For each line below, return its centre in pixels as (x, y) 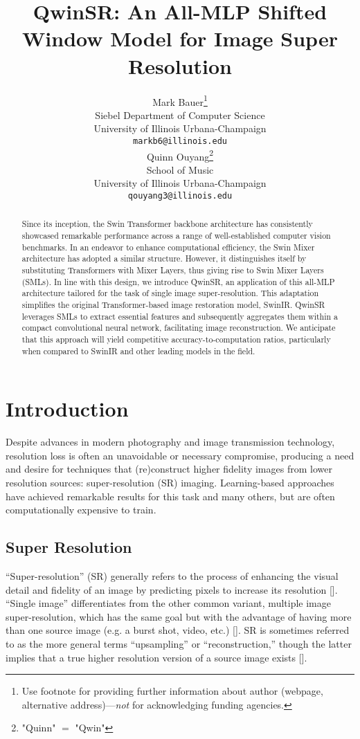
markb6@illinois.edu (180, 141)
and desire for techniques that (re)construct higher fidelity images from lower (169, 469)
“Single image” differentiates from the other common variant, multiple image (168, 603)
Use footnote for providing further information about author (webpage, (172, 691)
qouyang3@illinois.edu (180, 196)
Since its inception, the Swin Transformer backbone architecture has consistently (167, 224)
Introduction (67, 409)
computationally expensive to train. (81, 510)
